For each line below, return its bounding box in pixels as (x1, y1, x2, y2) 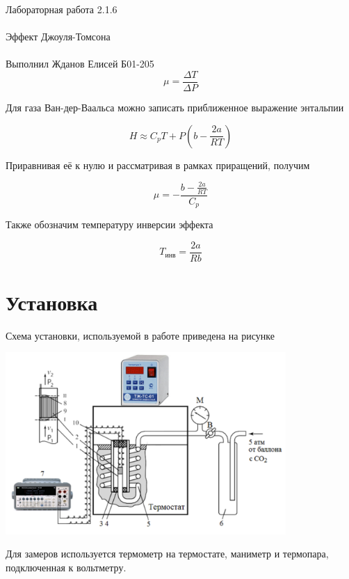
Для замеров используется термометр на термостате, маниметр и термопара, (6, 546, 329, 561)
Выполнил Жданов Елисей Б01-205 (6, 56, 154, 71)
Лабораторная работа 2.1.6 (6, 2, 117, 16)
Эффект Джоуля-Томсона (6, 29, 111, 44)
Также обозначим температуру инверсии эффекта (6, 217, 213, 232)
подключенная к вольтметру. (6, 560, 127, 575)
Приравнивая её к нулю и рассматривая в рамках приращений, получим (6, 157, 310, 172)
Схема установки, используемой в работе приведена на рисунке (6, 328, 275, 342)
